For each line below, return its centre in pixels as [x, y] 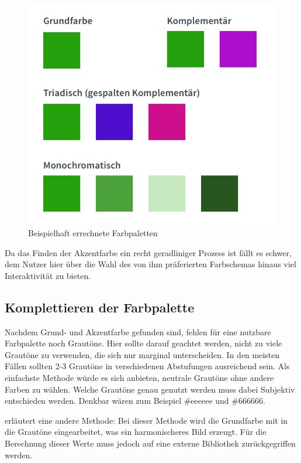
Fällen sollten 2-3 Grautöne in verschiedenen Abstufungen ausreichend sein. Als [147, 366]
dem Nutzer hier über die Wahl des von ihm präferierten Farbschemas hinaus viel [150, 264]
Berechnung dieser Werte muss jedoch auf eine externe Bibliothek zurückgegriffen [150, 443]
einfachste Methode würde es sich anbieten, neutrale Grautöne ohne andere [139, 378]
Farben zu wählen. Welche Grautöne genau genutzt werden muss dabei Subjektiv [150, 389]
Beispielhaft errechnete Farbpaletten [93, 233]
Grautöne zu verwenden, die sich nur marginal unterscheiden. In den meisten [142, 354]
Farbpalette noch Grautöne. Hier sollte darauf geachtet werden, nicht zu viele [143, 343]
